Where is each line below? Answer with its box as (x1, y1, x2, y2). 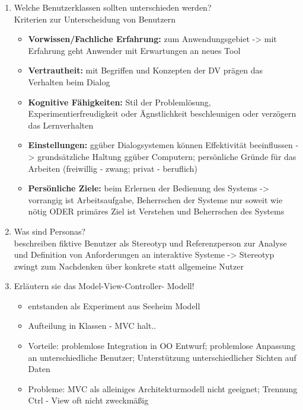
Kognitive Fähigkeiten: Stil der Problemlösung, (28, 95, 211, 108)
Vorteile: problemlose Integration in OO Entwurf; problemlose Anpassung (28, 339, 295, 352)
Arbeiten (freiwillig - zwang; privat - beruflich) (28, 162, 197, 174)
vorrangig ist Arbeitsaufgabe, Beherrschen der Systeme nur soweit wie (28, 193, 283, 206)
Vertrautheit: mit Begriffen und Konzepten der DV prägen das (28, 64, 263, 76)
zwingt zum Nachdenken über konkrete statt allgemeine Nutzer (14, 260, 244, 272)
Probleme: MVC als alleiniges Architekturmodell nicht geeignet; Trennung (28, 382, 298, 395)
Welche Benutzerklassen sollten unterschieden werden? (14, 1, 212, 13)
